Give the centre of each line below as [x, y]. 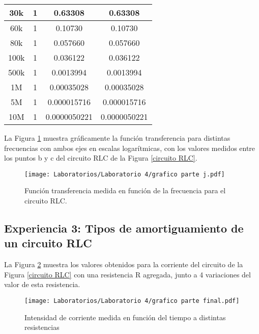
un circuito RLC [48, 243]
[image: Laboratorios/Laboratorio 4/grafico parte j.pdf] [125, 174]
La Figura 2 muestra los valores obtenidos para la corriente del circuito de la [124, 264]
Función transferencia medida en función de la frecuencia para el [125, 190]
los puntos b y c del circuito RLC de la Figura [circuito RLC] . [101, 158]
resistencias [42, 327]
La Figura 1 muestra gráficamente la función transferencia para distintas [117, 138]
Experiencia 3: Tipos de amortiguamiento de [124, 228]
